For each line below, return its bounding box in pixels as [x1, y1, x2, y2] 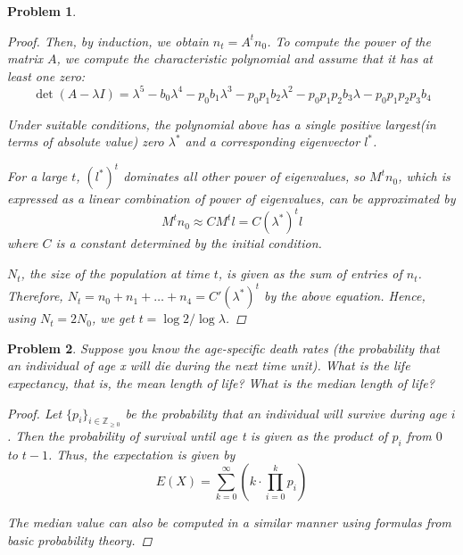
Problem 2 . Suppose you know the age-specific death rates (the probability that [7, 338, 440, 357]
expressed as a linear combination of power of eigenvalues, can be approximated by [7, 189, 456, 208]
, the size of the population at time [21, 264, 210, 283]
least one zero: [7, 66, 86, 85]
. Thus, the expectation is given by [48, 444, 236, 463]
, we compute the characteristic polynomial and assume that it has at [56, 49, 433, 68]
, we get [92, 309, 135, 327]
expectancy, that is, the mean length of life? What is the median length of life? [7, 373, 434, 392]
